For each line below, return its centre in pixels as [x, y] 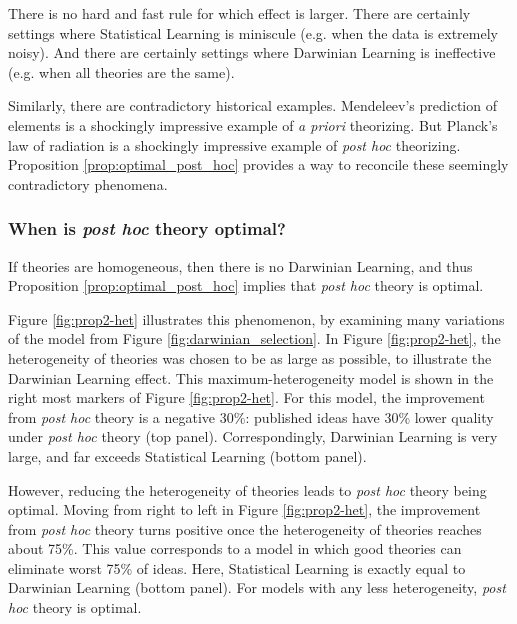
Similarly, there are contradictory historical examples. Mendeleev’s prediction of [252, 105]
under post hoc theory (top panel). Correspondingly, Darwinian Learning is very [253, 436]
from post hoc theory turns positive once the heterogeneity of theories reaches [245, 528]
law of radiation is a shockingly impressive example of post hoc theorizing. [234, 144]
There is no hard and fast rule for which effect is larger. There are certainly [239, 13]
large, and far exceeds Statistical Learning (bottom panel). [187, 455]
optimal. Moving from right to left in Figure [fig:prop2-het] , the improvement [244, 509]
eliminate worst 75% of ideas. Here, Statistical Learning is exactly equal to [237, 567]
